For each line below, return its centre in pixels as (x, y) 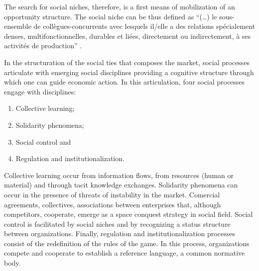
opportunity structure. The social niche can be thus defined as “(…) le (111, 16)
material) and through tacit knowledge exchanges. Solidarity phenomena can (121, 185)
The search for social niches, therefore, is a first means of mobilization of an (120, 6)
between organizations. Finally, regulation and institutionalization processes (120, 233)
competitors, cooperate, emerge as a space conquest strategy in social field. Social (129, 214)
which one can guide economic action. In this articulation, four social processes (125, 82)
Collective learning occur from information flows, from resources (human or (119, 175)
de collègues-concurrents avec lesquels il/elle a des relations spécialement (144, 26)
